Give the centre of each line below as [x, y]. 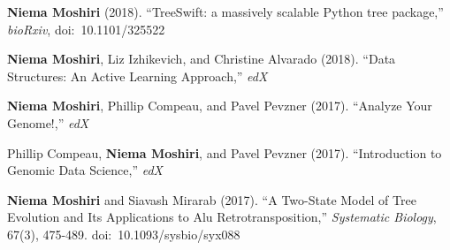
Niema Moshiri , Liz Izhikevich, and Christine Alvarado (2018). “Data [202, 59]
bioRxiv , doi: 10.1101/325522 [86, 29]
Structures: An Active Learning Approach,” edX [137, 76]
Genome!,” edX [48, 122]
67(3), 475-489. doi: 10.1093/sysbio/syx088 [124, 234]
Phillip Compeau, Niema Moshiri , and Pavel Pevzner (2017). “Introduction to [225, 152]
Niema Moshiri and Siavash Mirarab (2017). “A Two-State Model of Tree [212, 199]
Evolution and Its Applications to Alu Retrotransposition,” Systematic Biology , [222, 217]
